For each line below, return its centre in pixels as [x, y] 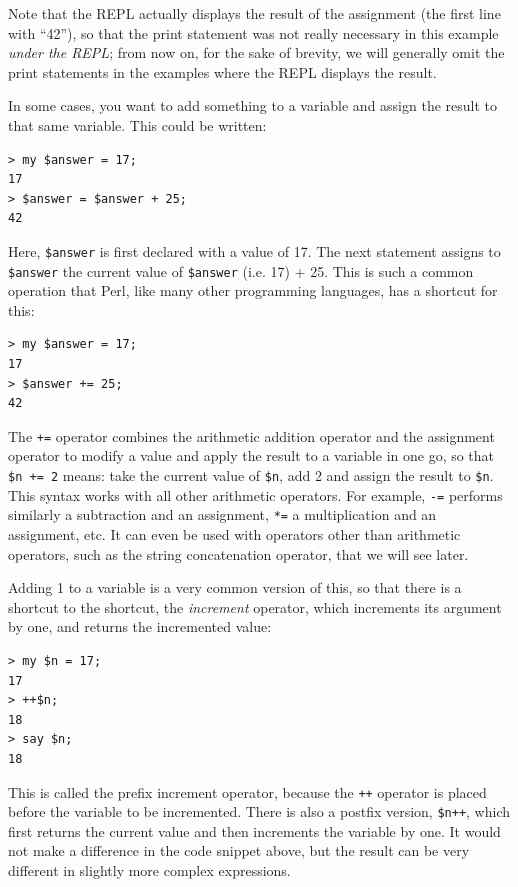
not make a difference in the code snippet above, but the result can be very [239, 850]
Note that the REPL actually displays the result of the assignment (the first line [254, 13]
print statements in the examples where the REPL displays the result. [222, 71]
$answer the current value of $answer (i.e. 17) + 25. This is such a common [241, 270]
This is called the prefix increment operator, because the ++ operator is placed [247, 791]
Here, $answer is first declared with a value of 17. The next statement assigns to [254, 250]
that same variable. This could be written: [137, 124]
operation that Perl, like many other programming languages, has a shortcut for [253, 290]
